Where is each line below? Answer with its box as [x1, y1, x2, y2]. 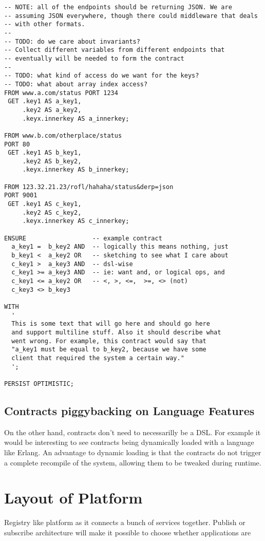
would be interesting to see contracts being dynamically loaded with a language [4, 437, 254, 447]
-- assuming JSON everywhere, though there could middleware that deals [4, 12, 258, 20]
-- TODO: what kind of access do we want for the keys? [4, 72, 199, 80]
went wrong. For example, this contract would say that [11, 337, 206, 345]
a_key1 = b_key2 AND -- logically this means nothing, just [11, 243, 229, 251]
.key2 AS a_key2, [22, 106, 82, 114]
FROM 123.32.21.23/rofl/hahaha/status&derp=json [4, 183, 174, 191]
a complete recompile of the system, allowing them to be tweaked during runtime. [4, 457, 261, 468]
